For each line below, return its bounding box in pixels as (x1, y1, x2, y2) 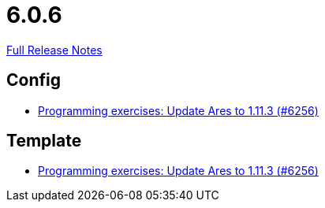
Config (6, 70, 61, 91)
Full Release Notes (6, 43, 103, 57)
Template (6, 131, 82, 151)
